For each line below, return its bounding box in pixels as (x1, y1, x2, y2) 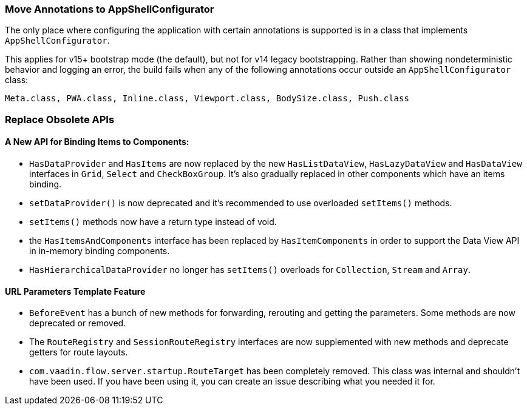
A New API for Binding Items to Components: (5, 136, 189, 147)
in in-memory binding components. (29, 245, 170, 256)
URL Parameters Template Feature (5, 286, 146, 297)
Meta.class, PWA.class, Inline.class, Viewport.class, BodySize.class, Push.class (5, 93, 409, 104)
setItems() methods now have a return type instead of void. (29, 216, 277, 227)
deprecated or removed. (29, 318, 126, 329)
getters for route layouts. (29, 347, 128, 358)
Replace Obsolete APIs (5, 113, 115, 126)
